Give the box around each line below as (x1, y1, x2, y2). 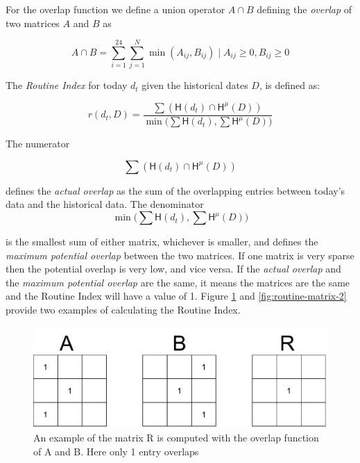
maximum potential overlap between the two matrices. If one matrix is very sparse (6, 247, 354, 262)
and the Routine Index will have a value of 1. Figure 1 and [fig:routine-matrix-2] (6, 289, 347, 303)
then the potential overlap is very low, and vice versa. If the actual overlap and (6, 261, 341, 276)
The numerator (6, 136, 70, 151)
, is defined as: (259, 78, 320, 92)
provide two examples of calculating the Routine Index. (6, 302, 241, 317)
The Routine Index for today (6, 78, 128, 92)
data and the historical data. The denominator (6, 197, 204, 211)
